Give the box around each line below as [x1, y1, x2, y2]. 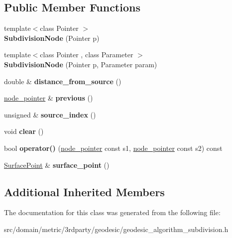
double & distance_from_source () [4, 76, 121, 86]
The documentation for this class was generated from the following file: [4, 207, 221, 218]
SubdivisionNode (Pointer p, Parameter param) [4, 59, 157, 69]
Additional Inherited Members [4, 184, 165, 199]
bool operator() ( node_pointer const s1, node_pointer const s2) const [4, 142, 223, 153]
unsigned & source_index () [4, 109, 96, 119]
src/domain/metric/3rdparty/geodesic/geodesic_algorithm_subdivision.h [4, 224, 229, 234]
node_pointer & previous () [4, 93, 93, 103]
